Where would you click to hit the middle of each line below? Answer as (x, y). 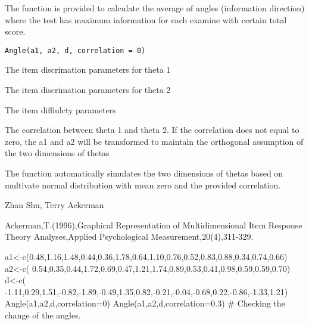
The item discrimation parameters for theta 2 (88, 90)
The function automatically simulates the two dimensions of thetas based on (144, 173)
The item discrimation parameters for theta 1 (88, 69)
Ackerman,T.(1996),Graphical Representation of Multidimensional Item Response (154, 225)
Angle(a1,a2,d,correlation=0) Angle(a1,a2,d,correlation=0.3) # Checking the (145, 303)
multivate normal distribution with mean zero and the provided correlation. (143, 185)
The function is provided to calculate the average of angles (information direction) (155, 8)
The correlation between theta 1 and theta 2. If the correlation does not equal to (152, 130)
